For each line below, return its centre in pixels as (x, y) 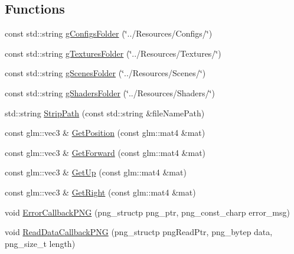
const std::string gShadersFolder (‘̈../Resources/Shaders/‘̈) (110, 92)
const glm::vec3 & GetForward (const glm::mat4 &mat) (105, 152)
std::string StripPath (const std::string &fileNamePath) (105, 113)
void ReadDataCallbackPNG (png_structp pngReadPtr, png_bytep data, (139, 232)
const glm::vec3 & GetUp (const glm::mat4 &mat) (96, 172)
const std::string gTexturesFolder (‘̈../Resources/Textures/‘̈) (113, 53)
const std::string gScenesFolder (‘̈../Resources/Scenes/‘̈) (105, 73)
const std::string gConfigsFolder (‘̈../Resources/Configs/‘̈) (109, 33)
